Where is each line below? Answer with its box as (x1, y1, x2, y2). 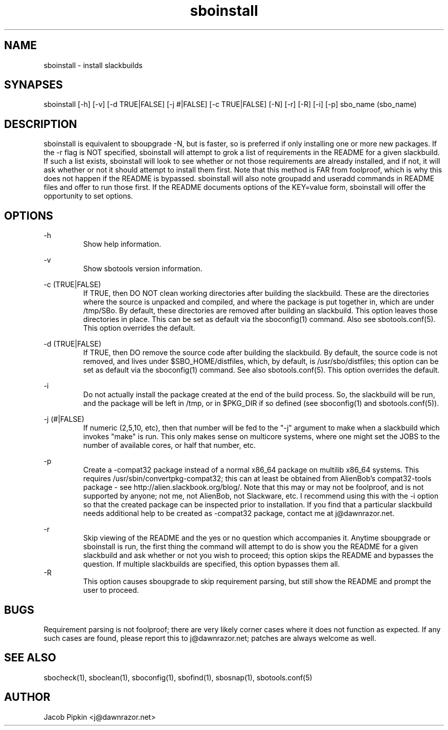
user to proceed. (83, 586, 139, 595)
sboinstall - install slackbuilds (43, 60, 143, 70)
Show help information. (83, 240, 162, 249)
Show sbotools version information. (83, 264, 203, 273)
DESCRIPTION (4, 117, 77, 131)
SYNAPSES (4, 78, 63, 92)
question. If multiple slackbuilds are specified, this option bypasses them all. (83, 560, 340, 569)
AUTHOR (4, 691, 51, 704)
